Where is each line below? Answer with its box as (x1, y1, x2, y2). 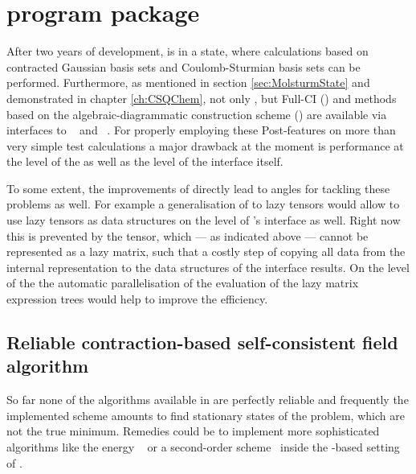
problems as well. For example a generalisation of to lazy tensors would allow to (6, 196, 400, 212)
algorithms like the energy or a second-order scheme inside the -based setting (6, 439, 400, 455)
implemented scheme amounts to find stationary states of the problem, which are (6, 406, 405, 423)
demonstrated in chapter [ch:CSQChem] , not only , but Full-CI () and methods (6, 89, 397, 106)
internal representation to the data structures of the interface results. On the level (6, 258, 410, 275)
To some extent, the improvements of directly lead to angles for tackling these (6, 179, 390, 196)
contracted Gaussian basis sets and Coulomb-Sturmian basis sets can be (6, 58, 361, 75)
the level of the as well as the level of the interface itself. (6, 153, 283, 170)
